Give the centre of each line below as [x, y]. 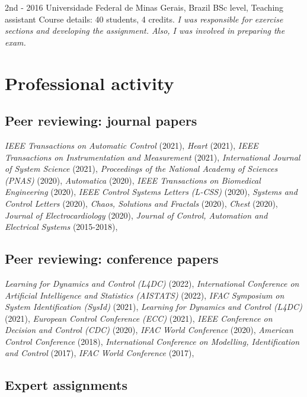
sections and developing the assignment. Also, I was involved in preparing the [145, 31]
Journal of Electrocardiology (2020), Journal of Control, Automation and [136, 215]
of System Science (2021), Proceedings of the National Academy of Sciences [141, 169]
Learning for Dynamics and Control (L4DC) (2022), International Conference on [152, 283]
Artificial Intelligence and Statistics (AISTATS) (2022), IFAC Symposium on [145, 295]
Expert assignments [66, 385]
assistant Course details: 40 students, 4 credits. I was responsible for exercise [144, 19]
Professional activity [89, 83]
